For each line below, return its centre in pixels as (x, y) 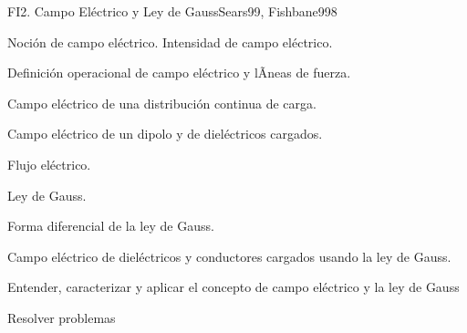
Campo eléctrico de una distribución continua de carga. (162, 103)
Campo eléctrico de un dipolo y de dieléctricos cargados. (165, 134)
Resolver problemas (62, 317)
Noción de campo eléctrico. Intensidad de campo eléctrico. (170, 42)
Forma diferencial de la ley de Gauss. (111, 226)
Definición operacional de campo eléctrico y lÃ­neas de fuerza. (179, 73)
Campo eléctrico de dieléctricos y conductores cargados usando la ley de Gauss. (229, 256)
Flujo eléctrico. (49, 164)
